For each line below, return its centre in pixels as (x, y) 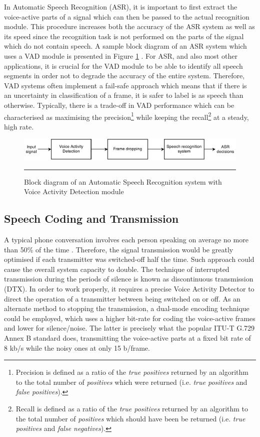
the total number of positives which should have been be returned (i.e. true (130, 418)
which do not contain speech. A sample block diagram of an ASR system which (125, 46)
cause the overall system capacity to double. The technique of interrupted (117, 269)
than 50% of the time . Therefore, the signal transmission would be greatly (119, 249)
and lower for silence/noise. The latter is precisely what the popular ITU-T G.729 (129, 328)
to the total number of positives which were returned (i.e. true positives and (131, 382)
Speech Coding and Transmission (91, 218)
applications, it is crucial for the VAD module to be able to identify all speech (123, 65)
